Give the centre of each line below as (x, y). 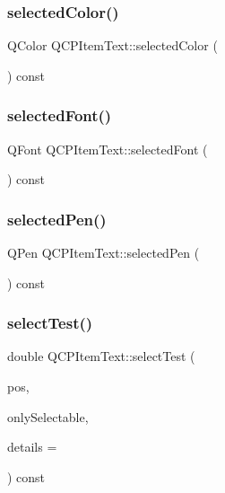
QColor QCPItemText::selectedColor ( (112, 45)
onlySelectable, (48, 416)
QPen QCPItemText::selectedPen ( (104, 253)
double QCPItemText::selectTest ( (101, 356)
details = (32, 447)
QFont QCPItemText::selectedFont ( (108, 149)
